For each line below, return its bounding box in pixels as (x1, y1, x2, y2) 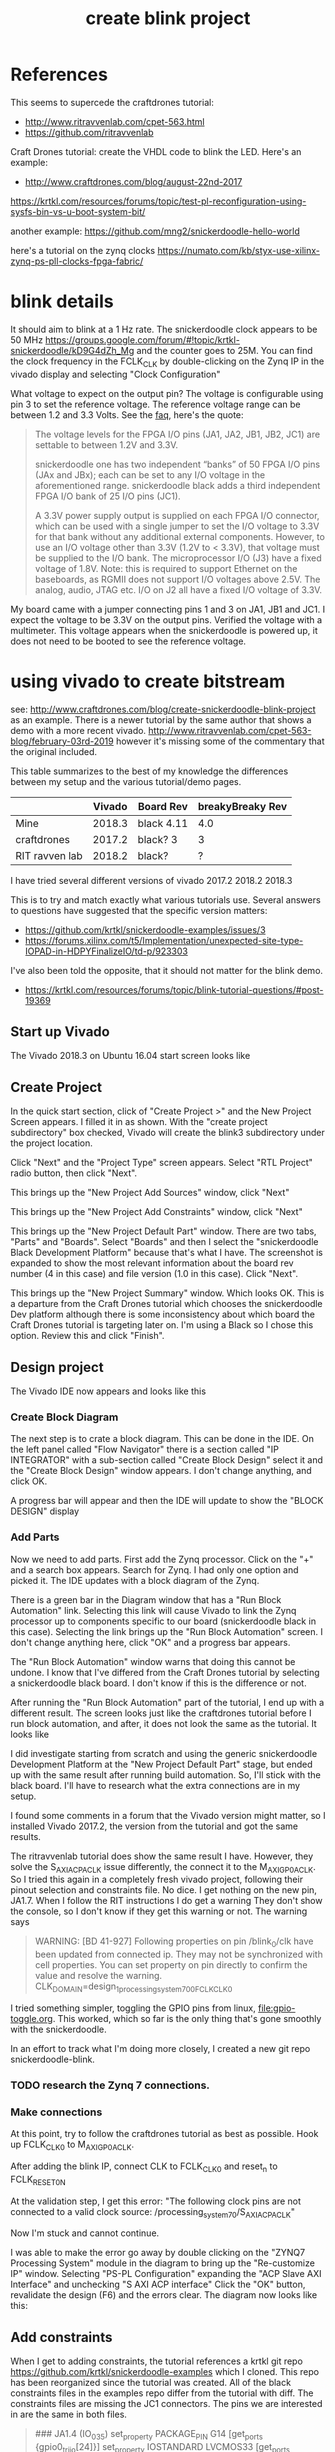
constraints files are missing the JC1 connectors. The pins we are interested (10, 2398, 323, 2410)
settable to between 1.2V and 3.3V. (34, 438, 179, 451)
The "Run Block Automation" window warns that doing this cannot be (10, 1655, 296, 1667)
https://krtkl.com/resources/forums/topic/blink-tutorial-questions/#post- (24, 983, 324, 996)
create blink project (85, 7, 251, 30)
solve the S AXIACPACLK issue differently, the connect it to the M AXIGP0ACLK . (10, 1860, 317, 1875)
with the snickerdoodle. (10, 2023, 107, 2036)
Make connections (10, 2105, 103, 2119)
